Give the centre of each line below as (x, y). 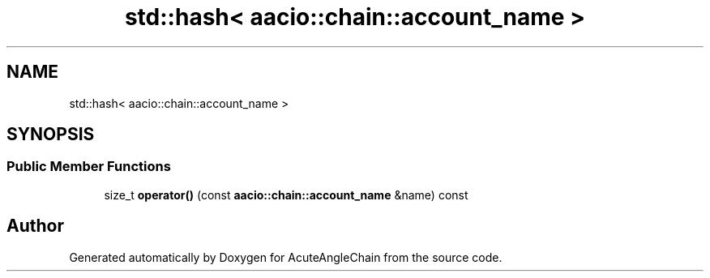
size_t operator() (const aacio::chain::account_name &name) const (286, 195)
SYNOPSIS (51, 135)
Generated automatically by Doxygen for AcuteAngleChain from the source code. (286, 257)
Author (35, 226)
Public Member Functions (89, 167)
